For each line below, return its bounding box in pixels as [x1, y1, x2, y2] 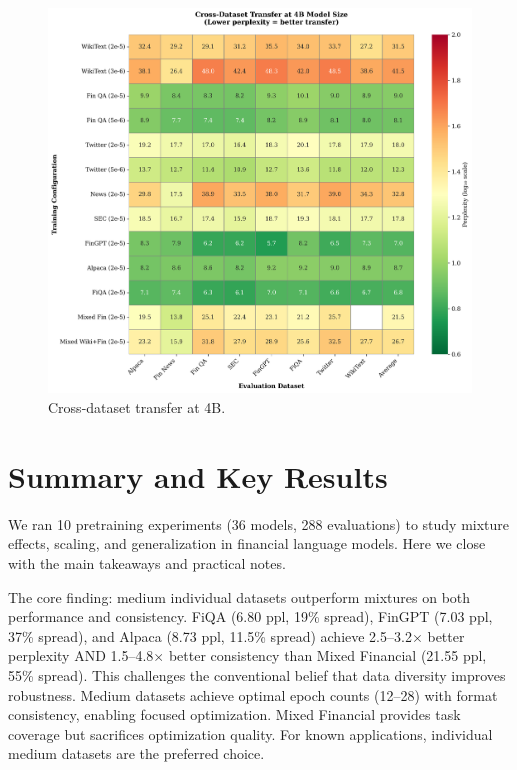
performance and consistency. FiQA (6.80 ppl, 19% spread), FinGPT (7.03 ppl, [8, 606, 493, 627]
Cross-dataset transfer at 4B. [48, 397, 226, 418]
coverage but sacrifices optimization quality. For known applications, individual [8, 723, 493, 744]
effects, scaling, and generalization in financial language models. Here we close [8, 533, 486, 554]
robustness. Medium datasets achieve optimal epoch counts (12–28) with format [8, 684, 498, 705]
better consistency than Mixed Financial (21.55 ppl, [168, 645, 487, 666]
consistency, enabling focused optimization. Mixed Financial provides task [8, 704, 461, 725]
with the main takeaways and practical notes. [8, 552, 286, 573]
